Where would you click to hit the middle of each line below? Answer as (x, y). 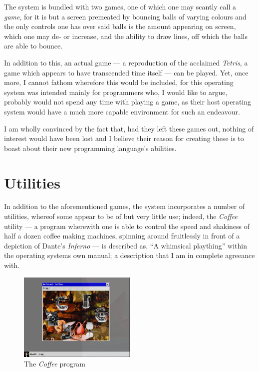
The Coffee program (55, 364)
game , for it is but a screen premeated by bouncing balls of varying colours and (125, 16)
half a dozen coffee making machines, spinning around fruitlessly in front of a (122, 236)
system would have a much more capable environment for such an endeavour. (122, 111)
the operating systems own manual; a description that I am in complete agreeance (129, 255)
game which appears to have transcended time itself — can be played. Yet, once (126, 72)
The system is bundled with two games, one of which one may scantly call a (120, 6)
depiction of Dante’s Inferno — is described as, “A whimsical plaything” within (126, 245)
